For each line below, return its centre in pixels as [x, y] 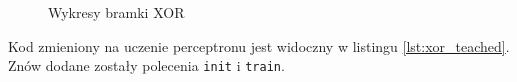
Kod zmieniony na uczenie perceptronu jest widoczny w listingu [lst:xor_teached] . [259, 45]
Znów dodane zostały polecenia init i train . [146, 65]
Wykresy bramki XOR [116, 12]
